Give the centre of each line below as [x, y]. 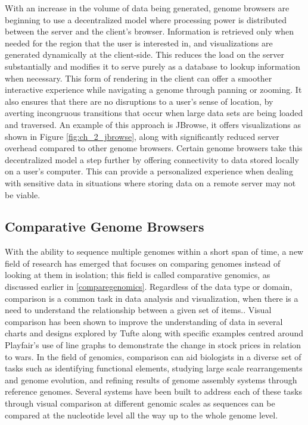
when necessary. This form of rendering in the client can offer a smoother [139, 78]
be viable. [23, 194]
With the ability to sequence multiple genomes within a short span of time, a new [154, 251]
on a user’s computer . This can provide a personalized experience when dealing [149, 171]
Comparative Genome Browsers [105, 226]
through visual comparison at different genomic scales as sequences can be [140, 403]
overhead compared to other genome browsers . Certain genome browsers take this [154, 148]
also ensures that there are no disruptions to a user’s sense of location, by [139, 101]
